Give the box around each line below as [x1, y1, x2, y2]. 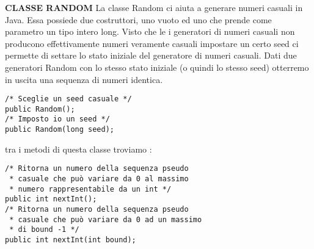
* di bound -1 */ [9, 225, 79, 234]
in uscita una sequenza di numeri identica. [5, 73, 163, 85]
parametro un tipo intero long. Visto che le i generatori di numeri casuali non [5, 25, 295, 38]
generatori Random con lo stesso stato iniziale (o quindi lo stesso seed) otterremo [5, 60, 309, 73]
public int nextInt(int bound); [5, 235, 136, 244]
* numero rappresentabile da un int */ [9, 184, 172, 193]
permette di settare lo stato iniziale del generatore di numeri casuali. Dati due [5, 49, 297, 62]
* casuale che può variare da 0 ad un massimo [9, 215, 202, 224]
